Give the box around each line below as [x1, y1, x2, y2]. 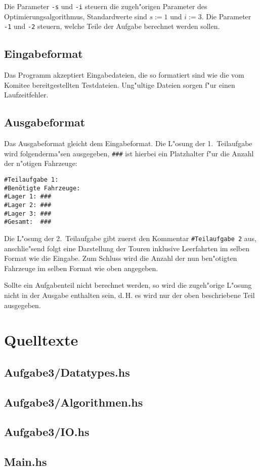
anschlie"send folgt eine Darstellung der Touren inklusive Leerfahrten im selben [4, 243, 249, 253]
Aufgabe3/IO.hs [4, 424, 90, 440]
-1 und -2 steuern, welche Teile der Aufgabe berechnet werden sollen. [4, 21, 220, 31]
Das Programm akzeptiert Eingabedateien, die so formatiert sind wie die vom [4, 70, 244, 80]
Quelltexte [4, 329, 78, 350]
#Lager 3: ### [4, 210, 52, 217]
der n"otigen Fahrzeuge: [4, 158, 77, 169]
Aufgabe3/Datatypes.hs [4, 364, 130, 380]
